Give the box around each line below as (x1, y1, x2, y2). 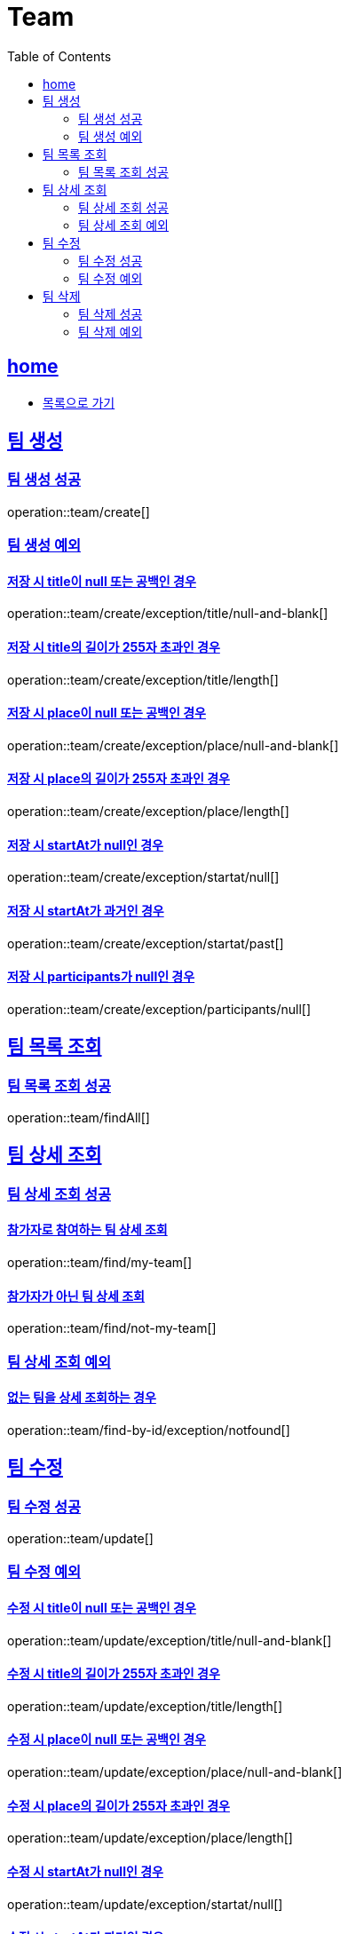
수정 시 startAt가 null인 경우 (7, 1863, 163, 1879)
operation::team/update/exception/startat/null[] (7, 1896, 283, 1912)
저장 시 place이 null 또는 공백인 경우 (7, 705, 206, 721)
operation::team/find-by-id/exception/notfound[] (7, 1422, 290, 1438)
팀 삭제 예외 (78, 323, 143, 339)
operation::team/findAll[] (7, 1109, 150, 1125)
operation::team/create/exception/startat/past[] (7, 935, 284, 951)
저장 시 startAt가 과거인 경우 (7, 902, 164, 918)
